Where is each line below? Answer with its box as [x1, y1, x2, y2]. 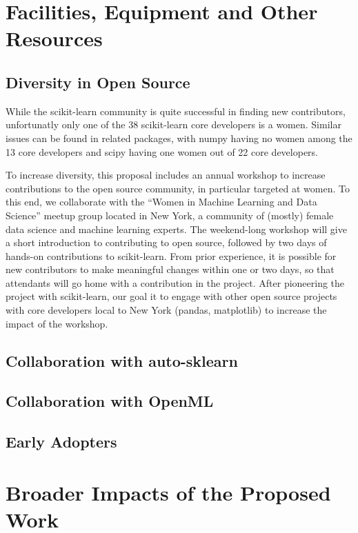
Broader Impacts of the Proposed [6, 478, 331, 506]
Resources [6, 24, 103, 52]
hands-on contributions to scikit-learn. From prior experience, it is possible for [6, 248, 337, 263]
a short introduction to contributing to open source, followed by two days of [6, 235, 327, 250]
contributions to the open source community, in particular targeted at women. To [6, 181, 350, 195]
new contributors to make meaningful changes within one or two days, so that [6, 262, 335, 276]
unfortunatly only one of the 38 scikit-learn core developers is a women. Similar [6, 117, 341, 132]
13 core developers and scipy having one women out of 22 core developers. [6, 144, 319, 159]
